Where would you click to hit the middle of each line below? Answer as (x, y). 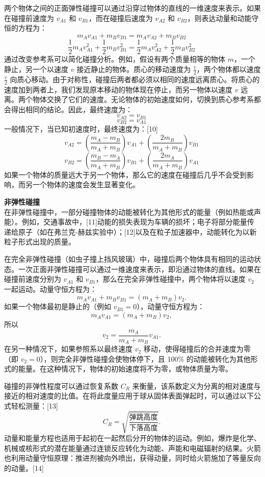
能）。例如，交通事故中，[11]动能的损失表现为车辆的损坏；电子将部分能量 (126, 222)
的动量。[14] (24, 468)
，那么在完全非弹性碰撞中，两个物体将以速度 (170, 279)
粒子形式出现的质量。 (40, 242)
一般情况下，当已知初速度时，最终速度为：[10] (81, 129)
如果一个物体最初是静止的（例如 (58, 306)
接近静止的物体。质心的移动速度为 (134, 69)
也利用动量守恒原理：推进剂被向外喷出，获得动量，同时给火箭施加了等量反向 (132, 458)
